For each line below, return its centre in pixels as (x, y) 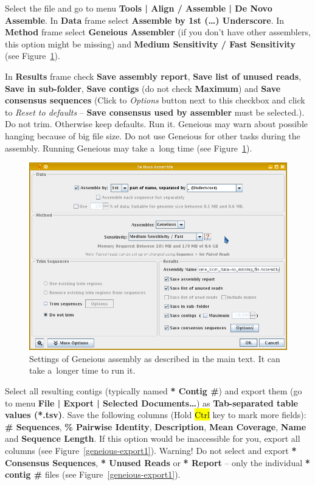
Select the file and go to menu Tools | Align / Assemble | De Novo (139, 8)
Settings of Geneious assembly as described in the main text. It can (155, 358)
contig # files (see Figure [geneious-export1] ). (93, 474)
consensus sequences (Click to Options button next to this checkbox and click (155, 100)
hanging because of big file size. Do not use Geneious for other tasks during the (153, 135)
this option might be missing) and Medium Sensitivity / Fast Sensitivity (150, 44)
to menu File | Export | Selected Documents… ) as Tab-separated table (151, 403)
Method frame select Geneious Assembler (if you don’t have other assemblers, (158, 32)
